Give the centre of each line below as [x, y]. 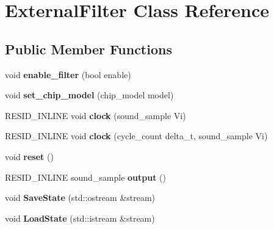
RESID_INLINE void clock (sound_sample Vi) [96, 115]
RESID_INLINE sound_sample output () [85, 177]
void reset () [29, 156]
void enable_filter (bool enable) [68, 74]
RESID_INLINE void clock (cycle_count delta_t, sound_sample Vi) [136, 136]
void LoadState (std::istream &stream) [80, 218]
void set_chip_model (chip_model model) [89, 95]
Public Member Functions [88, 49]
